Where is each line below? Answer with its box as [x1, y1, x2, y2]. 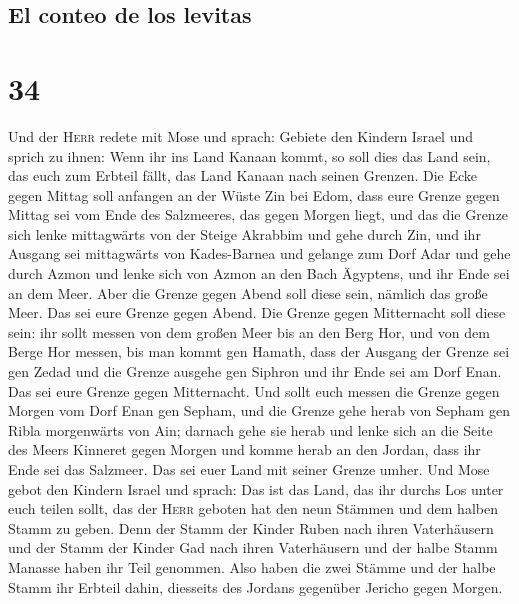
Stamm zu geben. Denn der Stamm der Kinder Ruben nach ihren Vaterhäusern [8, 517, 494, 538]
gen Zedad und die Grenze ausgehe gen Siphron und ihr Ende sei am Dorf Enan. [8, 361, 502, 382]
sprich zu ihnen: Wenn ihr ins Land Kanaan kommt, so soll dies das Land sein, [8, 145, 491, 166]
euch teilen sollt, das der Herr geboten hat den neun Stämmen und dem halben [8, 498, 498, 519]
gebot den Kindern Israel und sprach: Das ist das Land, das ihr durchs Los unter [8, 478, 504, 499]
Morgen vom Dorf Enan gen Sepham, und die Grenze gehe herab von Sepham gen [8, 400, 510, 421]
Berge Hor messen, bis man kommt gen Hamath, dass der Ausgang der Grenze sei [8, 341, 510, 362]
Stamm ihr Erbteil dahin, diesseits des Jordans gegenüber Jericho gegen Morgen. [8, 576, 503, 597]
